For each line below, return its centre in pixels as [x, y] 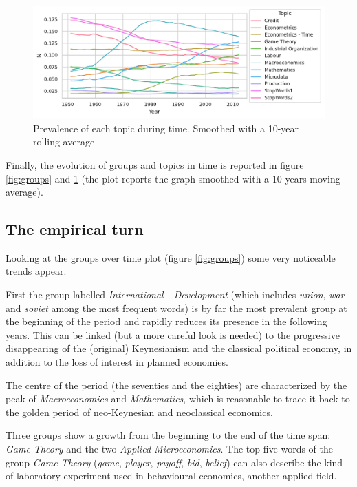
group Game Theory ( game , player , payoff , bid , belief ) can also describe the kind [174, 462]
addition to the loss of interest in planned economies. [117, 362]
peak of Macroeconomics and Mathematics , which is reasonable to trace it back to [178, 398]
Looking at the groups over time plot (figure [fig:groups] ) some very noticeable [171, 257]
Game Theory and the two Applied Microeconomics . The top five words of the [169, 449]
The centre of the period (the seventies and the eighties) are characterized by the [176, 385]
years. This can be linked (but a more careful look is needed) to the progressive [173, 334]
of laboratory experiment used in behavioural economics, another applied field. [171, 476]
